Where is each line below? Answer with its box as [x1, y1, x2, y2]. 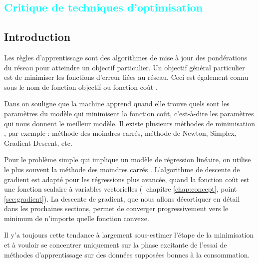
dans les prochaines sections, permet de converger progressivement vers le [4, 203, 229, 214]
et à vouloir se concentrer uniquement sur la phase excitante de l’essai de [4, 240, 227, 250]
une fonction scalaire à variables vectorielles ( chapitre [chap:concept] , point [4, 184, 237, 194]
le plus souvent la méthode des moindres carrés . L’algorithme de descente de [4, 164, 240, 174]
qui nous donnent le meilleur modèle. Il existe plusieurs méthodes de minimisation [4, 118, 255, 128]
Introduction [4, 29, 71, 44]
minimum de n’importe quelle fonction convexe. [4, 213, 149, 223]
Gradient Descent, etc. [4, 137, 72, 148]
